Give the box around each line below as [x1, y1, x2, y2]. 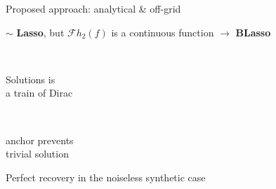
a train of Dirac [6, 85, 73, 100]
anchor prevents [6, 132, 74, 147]
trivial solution [6, 146, 69, 161]
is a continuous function [111, 24, 214, 39]
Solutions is [6, 71, 55, 86]
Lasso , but [16, 24, 65, 39]
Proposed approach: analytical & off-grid [6, 1, 181, 15]
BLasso [235, 24, 271, 39]
